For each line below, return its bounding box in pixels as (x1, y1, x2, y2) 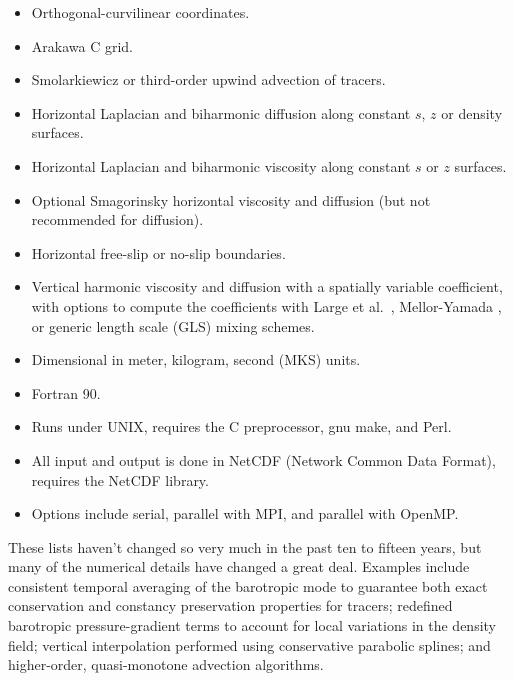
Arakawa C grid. (31, 35, 133, 56)
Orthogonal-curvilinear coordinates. (31, 2, 250, 22)
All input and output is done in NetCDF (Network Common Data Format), (31, 449, 496, 470)
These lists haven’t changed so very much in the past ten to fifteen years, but (8, 536, 482, 557)
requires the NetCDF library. (31, 469, 209, 490)
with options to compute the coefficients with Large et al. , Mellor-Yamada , (31, 295, 502, 316)
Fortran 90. (31, 382, 101, 403)
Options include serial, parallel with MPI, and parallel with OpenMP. (31, 503, 459, 524)
